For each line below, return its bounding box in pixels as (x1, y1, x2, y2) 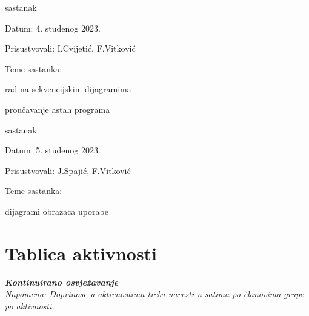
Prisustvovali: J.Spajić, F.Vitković (5, 164, 131, 176)
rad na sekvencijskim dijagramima (5, 82, 131, 95)
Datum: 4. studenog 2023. (5, 21, 101, 34)
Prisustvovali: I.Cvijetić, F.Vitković (5, 42, 136, 55)
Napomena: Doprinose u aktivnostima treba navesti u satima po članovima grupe (5, 287, 304, 300)
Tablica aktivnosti (5, 240, 158, 265)
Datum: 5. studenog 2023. (5, 144, 101, 156)
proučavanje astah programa (5, 103, 110, 115)
